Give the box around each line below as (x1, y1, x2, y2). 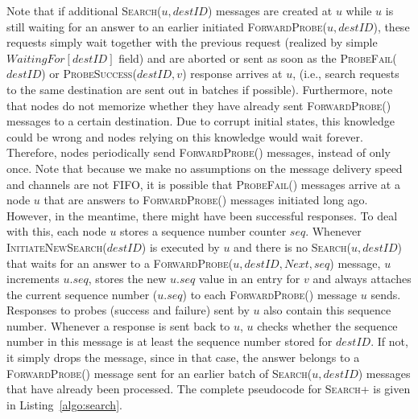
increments (6, 270, 60, 287)
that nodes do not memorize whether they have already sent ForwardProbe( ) (6, 97, 391, 113)
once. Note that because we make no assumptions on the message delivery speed (6, 159, 403, 176)
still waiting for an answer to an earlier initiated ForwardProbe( (6, 18, 327, 35)
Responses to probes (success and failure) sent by (6, 302, 250, 318)
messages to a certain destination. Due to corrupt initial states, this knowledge (6, 113, 395, 129)
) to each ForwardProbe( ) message (182, 285, 358, 302)
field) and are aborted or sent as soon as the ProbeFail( (118, 49, 397, 66)
